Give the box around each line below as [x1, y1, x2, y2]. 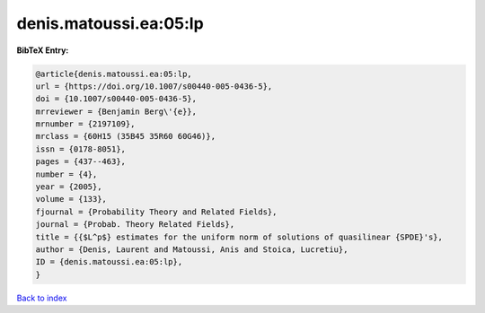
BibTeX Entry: [16, 45, 69, 56]
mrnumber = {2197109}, [35, 119, 136, 129]
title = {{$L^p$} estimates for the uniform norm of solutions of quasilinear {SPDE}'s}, [35, 231, 444, 242]
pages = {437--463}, [35, 157, 126, 167]
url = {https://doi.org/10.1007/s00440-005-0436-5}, [35, 81, 273, 91]
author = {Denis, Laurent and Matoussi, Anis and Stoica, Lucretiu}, [35, 245, 348, 255]
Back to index [16, 292, 67, 303]
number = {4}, [35, 169, 98, 179]
